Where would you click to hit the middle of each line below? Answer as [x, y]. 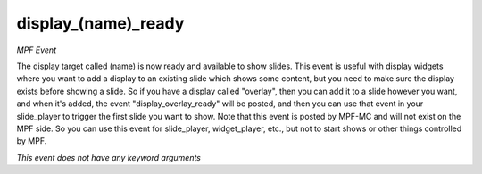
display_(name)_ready [100, 23]
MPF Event [37, 50]
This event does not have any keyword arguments [108, 157]
